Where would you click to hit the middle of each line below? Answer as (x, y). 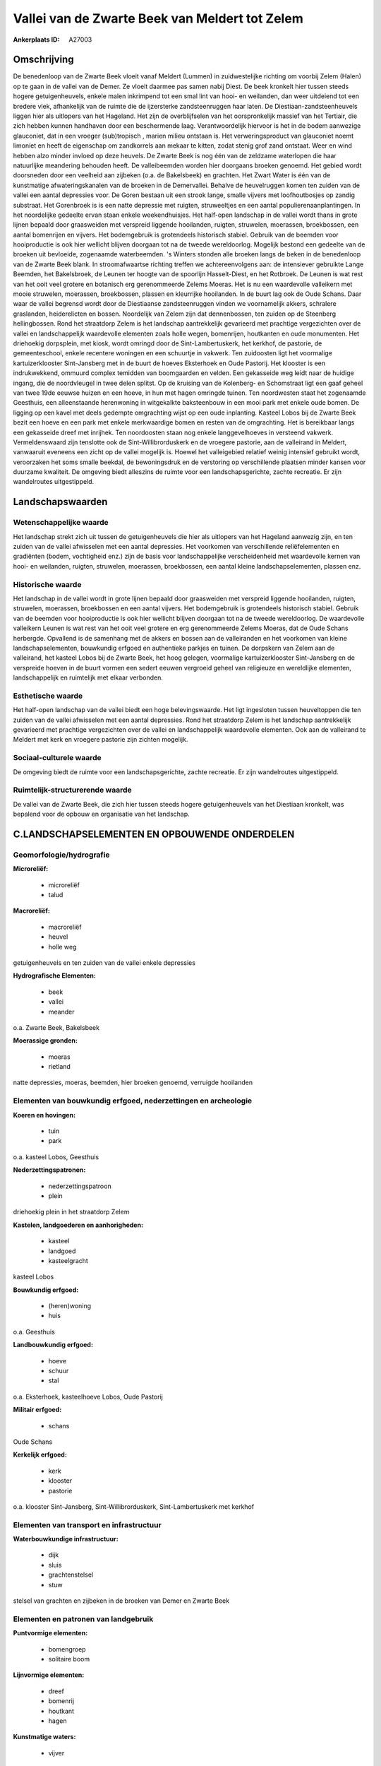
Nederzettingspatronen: (49, 1170)
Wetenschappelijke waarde (61, 523)
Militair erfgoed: (37, 1410)
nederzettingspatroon (80, 1186)
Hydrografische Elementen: (55, 976)
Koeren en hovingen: (44, 1115)
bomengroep (67, 1649)
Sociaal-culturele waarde (57, 758)
